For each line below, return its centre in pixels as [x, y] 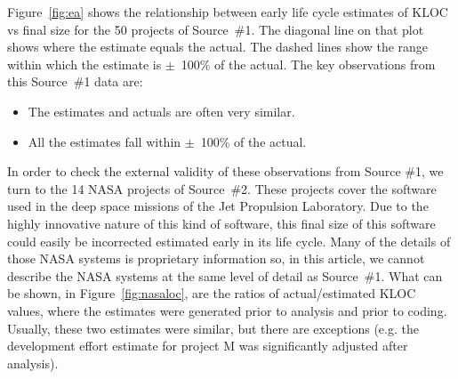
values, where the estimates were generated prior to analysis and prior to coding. [227, 310]
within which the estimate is [84, 64]
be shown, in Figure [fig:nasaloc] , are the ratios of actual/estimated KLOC [212, 293]
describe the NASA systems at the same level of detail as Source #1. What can [225, 275]
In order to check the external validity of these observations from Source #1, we [225, 171]
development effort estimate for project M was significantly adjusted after [208, 346]
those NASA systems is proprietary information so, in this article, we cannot [216, 258]
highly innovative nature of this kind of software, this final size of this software [221, 223]
